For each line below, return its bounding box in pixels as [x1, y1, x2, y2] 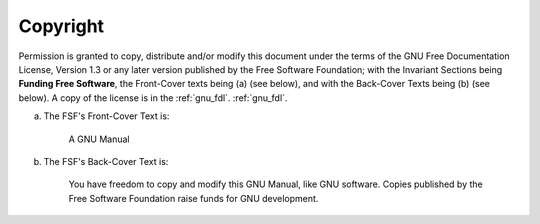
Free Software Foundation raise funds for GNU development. [68, 192, 319, 204]
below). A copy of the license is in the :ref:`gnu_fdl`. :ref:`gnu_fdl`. [18, 91, 288, 104]
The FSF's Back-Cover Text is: [43, 155, 169, 167]
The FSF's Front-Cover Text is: [43, 110, 170, 122]
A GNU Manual [68, 133, 130, 145]
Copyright [18, 15, 105, 37]
